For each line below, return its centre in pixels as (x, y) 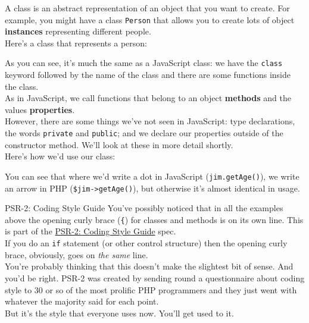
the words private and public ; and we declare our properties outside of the (144, 133)
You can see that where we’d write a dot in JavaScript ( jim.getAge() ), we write (152, 176)
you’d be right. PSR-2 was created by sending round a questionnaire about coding (155, 277)
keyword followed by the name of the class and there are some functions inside (148, 75)
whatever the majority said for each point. (82, 301)
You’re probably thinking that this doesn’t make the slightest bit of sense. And (149, 266)
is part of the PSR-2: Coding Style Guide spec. (90, 231)
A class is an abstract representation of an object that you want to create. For (147, 8)
